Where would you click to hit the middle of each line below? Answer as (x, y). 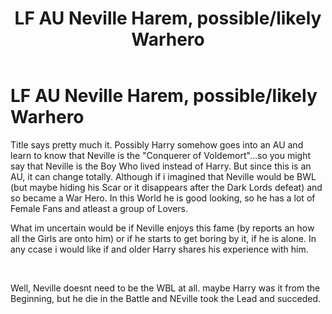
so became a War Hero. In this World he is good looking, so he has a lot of (163, 198)
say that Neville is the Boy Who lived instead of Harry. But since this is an (161, 166)
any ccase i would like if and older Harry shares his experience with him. (159, 249)
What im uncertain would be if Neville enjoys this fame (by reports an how (162, 228)
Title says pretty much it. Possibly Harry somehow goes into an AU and (157, 144)
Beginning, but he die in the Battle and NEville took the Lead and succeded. (166, 298)
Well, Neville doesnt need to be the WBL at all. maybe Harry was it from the (165, 288)
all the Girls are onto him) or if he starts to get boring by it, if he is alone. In (163, 238)
